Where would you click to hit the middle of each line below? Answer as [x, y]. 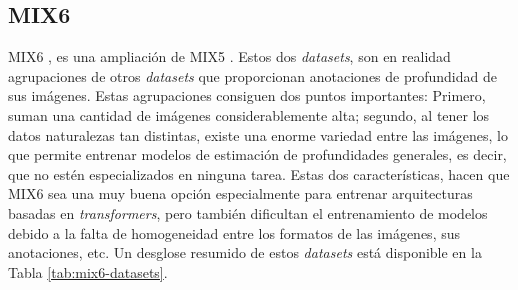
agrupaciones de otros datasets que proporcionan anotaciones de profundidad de [252, 75]
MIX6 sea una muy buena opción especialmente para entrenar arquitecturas [240, 193]
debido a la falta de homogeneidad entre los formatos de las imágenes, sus [234, 232]
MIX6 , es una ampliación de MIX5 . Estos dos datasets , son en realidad [229, 56]
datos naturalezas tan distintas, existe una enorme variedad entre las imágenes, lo [258, 134]
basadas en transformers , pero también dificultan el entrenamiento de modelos [248, 212]
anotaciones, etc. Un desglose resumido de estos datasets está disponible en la [245, 252]
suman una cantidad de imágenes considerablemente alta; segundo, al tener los [249, 114]
